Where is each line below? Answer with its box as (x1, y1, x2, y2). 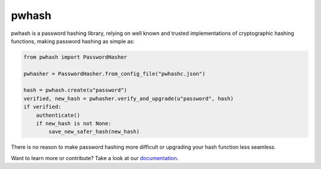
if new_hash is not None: (36, 120, 112, 127)
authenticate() (36, 111, 80, 119)
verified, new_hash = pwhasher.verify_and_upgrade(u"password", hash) (23, 95, 234, 102)
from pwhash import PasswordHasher (23, 53, 127, 60)
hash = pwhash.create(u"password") (23, 87, 127, 94)
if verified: (23, 104, 62, 110)
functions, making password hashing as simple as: (11, 37, 135, 44)
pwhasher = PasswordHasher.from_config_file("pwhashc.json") (23, 70, 206, 77)
